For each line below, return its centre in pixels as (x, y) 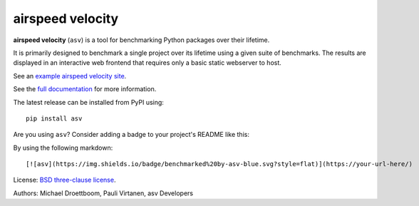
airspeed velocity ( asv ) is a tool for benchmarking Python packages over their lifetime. (141, 40)
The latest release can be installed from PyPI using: (88, 102)
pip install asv (54, 118)
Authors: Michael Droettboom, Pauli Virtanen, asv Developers (103, 193)
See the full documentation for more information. (85, 89)
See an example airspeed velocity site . (70, 76)
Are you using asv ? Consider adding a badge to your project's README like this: (131, 135)
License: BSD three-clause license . (64, 180)
